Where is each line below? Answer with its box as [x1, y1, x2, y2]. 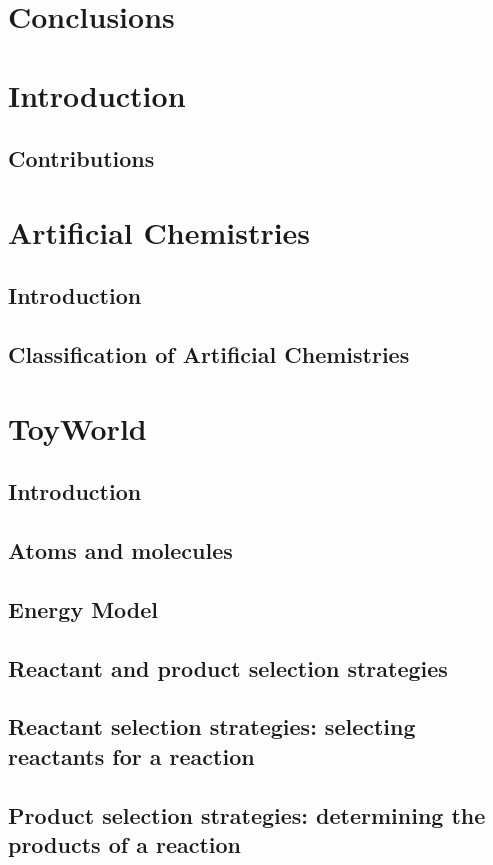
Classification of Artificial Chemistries [8, 339, 410, 370]
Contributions [8, 143, 155, 174]
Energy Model [8, 593, 159, 624]
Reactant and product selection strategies [8, 652, 448, 683]
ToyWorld [8, 407, 147, 448]
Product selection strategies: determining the [8, 799, 486, 830]
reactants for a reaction [8, 740, 255, 771]
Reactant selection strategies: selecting [8, 711, 416, 742]
